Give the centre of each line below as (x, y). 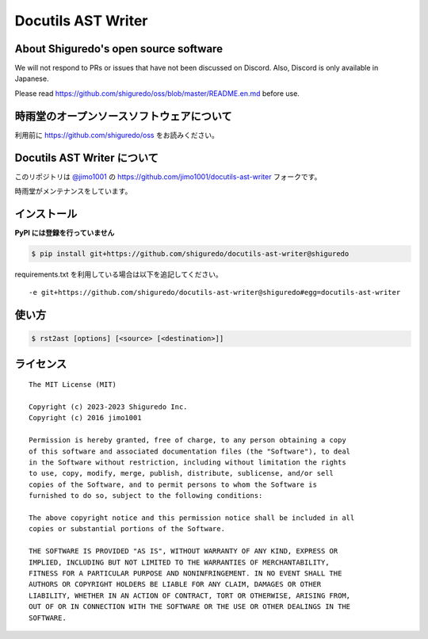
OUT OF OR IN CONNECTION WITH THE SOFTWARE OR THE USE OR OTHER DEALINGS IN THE (190, 607)
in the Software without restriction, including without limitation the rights (187, 463)
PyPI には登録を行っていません (65, 232)
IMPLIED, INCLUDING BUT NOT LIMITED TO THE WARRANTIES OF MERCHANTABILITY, (179, 562)
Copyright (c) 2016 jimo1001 (85, 418)
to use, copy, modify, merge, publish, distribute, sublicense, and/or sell (182, 473)
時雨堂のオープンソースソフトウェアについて (124, 116)
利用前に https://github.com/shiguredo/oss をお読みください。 (117, 135)
